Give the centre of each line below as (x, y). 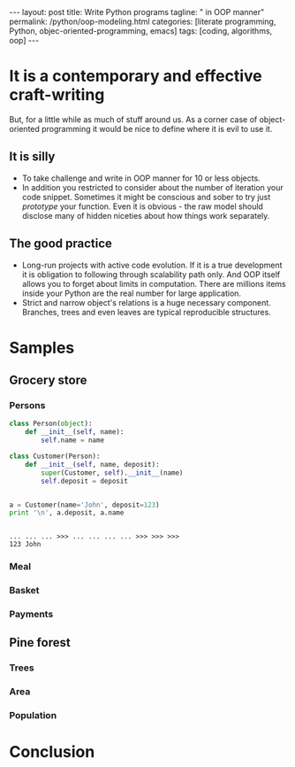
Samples (42, 348)
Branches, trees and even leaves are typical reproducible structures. (146, 312)
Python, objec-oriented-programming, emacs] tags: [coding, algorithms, (141, 31)
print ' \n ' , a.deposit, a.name (67, 513)
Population (33, 716)
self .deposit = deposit (84, 481)
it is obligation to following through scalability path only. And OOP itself (151, 274)
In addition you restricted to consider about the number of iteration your (153, 187)
